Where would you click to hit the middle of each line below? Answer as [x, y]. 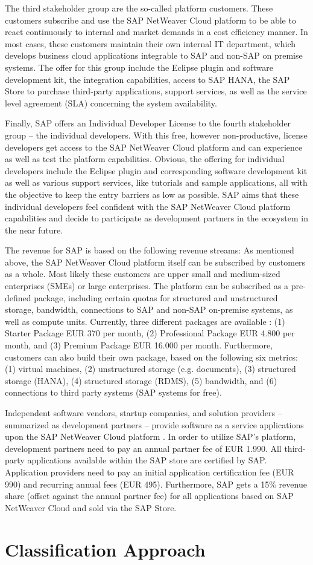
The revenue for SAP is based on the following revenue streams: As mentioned [150, 250]
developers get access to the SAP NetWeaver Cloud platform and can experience [154, 147]
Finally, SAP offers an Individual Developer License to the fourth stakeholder [148, 123]
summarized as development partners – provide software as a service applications [154, 424]
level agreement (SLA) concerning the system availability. [111, 103]
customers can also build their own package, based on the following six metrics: [151, 357]
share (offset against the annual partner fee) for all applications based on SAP [149, 496]
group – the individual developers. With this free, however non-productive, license [156, 135]
